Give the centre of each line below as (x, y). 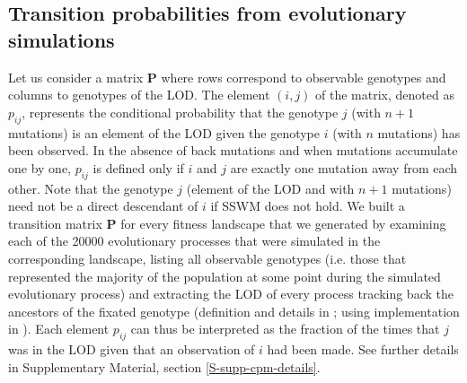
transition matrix (55, 223)
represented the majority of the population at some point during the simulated (225, 276)
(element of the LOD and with (270, 188)
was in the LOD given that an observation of (132, 349)
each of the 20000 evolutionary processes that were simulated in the (194, 241)
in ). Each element (59, 329)
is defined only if (138, 167)
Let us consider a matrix (76, 77)
